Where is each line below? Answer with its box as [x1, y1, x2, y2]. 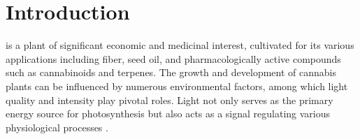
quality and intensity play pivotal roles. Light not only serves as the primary [6, 92, 333, 107]
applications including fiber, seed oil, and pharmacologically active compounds [6, 51, 341, 66]
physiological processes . [6, 119, 108, 134]
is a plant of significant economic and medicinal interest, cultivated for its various [6, 38, 354, 52]
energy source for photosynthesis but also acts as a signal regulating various [6, 106, 331, 121]
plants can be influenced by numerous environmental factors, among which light [6, 78, 348, 93]
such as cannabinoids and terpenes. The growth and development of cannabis [6, 65, 336, 80]
